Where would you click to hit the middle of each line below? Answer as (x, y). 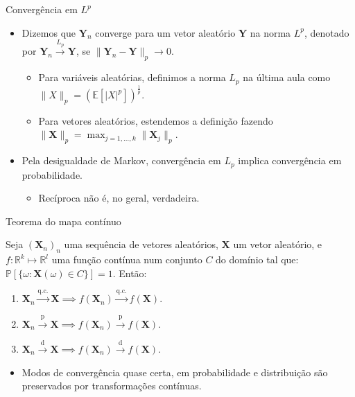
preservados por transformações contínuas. (112, 386)
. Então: (130, 273)
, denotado (327, 32)
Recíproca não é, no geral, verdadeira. (119, 198)
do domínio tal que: (257, 259)
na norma (270, 32)
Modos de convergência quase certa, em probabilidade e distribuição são (175, 372)
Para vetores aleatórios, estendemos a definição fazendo (156, 120)
